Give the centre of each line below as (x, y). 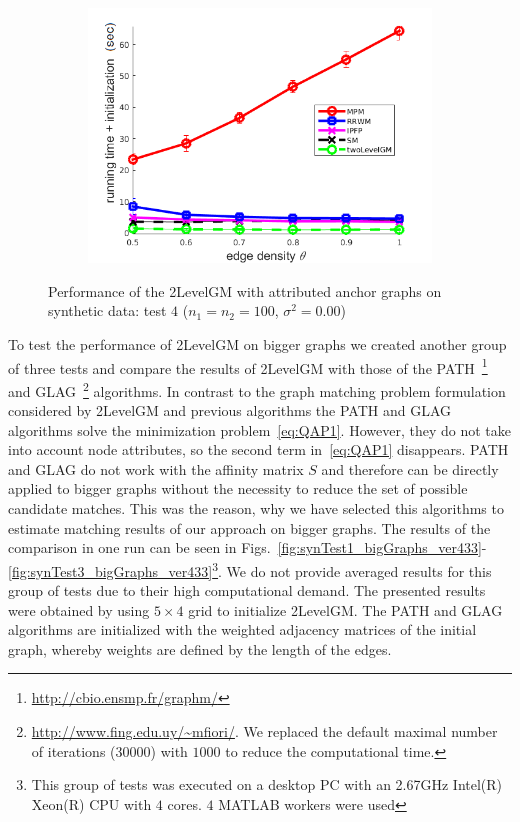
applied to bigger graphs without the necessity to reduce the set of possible (238, 488)
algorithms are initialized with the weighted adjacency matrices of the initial (242, 629)
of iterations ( (73, 750)
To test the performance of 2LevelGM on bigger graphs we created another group (257, 344)
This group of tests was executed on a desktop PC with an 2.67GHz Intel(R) (267, 784)
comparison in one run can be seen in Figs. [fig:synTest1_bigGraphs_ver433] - (247, 547)
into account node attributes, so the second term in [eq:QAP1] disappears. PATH (258, 449)
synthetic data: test (107, 310)
